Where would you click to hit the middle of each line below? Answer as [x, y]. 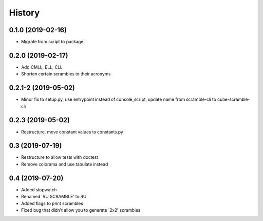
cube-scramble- [234, 99]
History [24, 13]
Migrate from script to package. [53, 42]
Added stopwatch [39, 189]
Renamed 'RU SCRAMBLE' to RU [54, 197]
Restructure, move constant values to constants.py [72, 132]
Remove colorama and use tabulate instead [65, 164]
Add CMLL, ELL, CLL [42, 67]
